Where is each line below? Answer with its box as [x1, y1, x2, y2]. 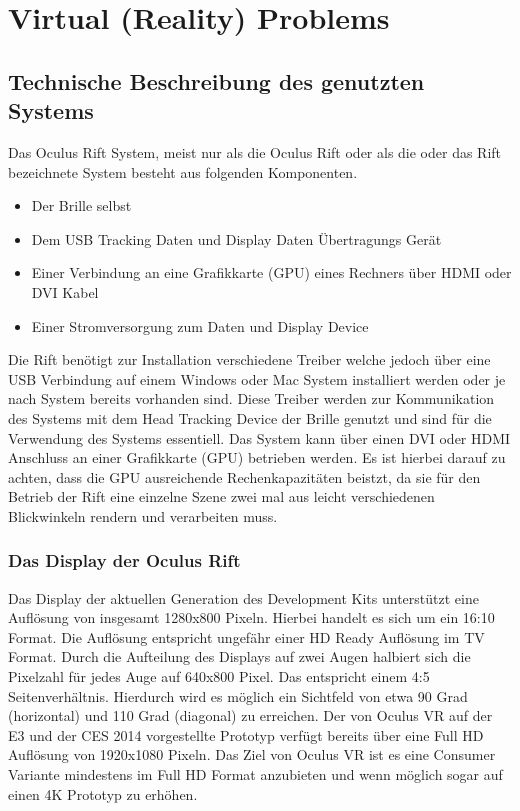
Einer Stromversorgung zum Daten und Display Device [31, 315, 369, 336]
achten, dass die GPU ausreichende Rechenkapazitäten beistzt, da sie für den [8, 466, 481, 487]
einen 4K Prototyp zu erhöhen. [8, 783, 198, 804]
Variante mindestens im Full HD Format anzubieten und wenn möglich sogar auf [8, 764, 503, 785]
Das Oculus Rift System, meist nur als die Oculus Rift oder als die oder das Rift [8, 141, 502, 162]
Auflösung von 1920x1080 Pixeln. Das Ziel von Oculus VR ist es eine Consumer [8, 744, 496, 765]
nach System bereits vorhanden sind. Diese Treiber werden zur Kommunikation [8, 388, 495, 409]
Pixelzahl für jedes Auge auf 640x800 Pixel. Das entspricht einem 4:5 [8, 666, 430, 687]
